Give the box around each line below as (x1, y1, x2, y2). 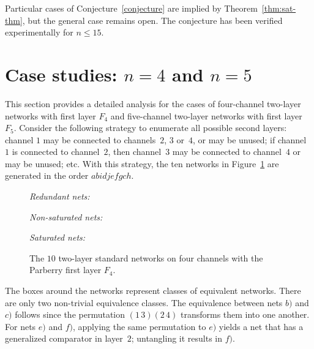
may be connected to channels (43, 133, 156, 146)
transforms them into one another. (180, 308, 310, 321)
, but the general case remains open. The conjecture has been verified (22, 13, 283, 26)
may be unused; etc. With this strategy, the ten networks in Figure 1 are (5, 157, 279, 170)
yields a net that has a (219, 320, 304, 332)
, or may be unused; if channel (192, 133, 307, 146)
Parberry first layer (29, 263, 102, 276)
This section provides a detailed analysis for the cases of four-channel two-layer (5, 97, 301, 110)
